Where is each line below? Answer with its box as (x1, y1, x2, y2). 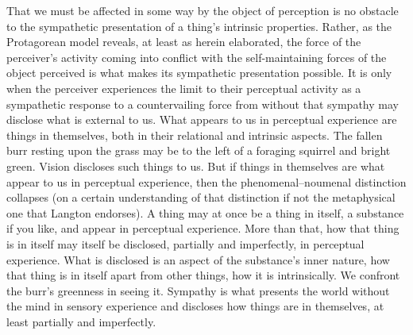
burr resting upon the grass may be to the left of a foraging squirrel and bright (6, 142, 391, 159)
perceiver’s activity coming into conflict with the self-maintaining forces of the (6, 48, 387, 65)
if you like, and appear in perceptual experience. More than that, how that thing (6, 220, 399, 237)
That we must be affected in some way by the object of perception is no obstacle (6, 2, 399, 18)
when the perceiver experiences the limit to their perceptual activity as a (6, 79, 361, 96)
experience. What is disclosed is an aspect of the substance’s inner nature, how (6, 251, 390, 268)
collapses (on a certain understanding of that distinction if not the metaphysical (6, 189, 396, 206)
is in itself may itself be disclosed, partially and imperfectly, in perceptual (6, 235, 365, 252)
